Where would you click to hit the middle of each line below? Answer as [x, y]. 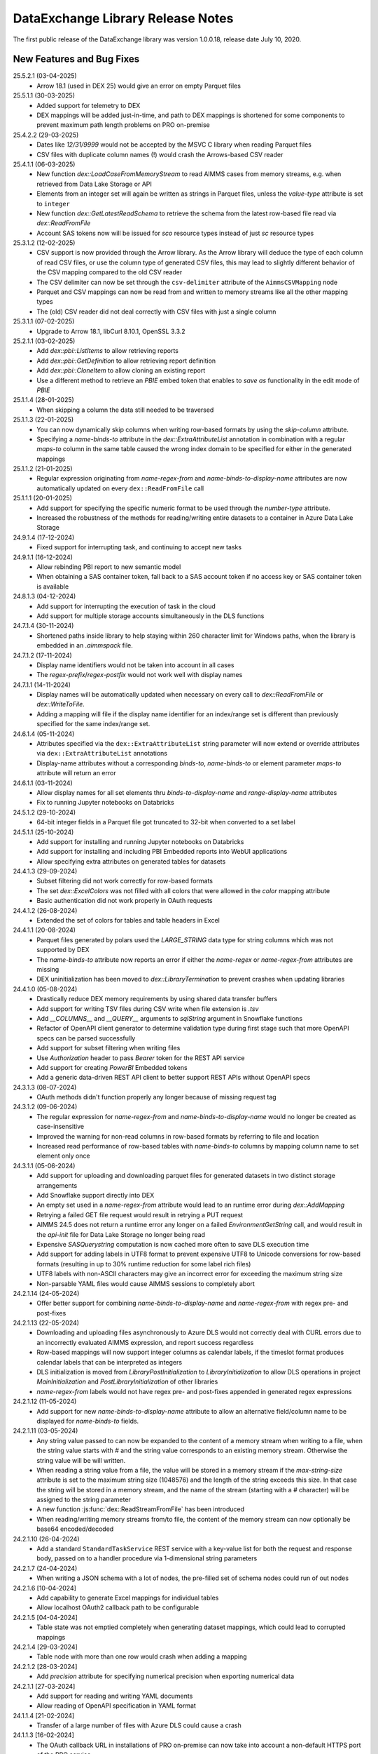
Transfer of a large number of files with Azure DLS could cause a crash [139, 1725]
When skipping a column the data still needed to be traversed [125, 410]
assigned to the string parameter [84, 1500]
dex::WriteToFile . [61, 704]
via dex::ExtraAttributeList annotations [102, 754]
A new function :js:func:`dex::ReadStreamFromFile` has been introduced [141, 1509]
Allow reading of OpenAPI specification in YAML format [116, 1706]
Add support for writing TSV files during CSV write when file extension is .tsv [148, 1009]
